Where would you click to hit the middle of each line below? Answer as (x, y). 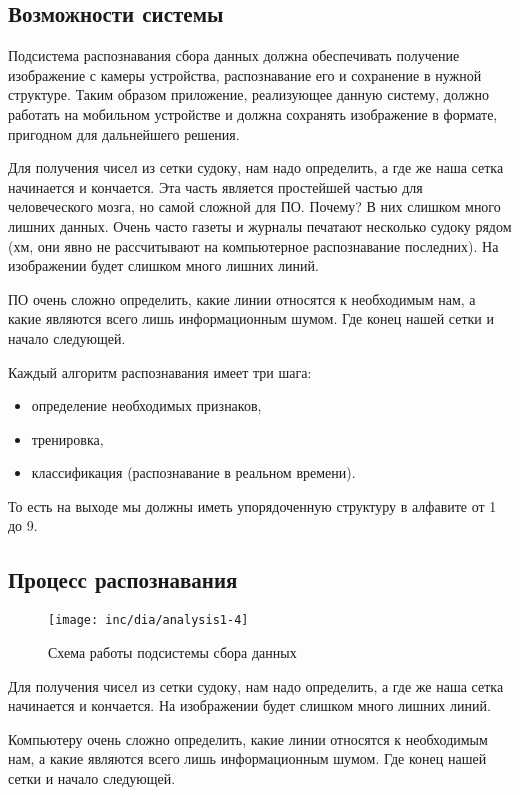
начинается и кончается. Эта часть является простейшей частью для (215, 186)
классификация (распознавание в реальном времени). (193, 472)
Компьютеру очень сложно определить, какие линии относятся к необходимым (248, 738)
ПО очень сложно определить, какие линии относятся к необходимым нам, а (242, 298)
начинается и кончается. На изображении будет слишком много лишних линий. (249, 705)
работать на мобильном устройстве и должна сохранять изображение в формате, (253, 113)
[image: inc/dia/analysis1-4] (148, 620)
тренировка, (67, 438)
